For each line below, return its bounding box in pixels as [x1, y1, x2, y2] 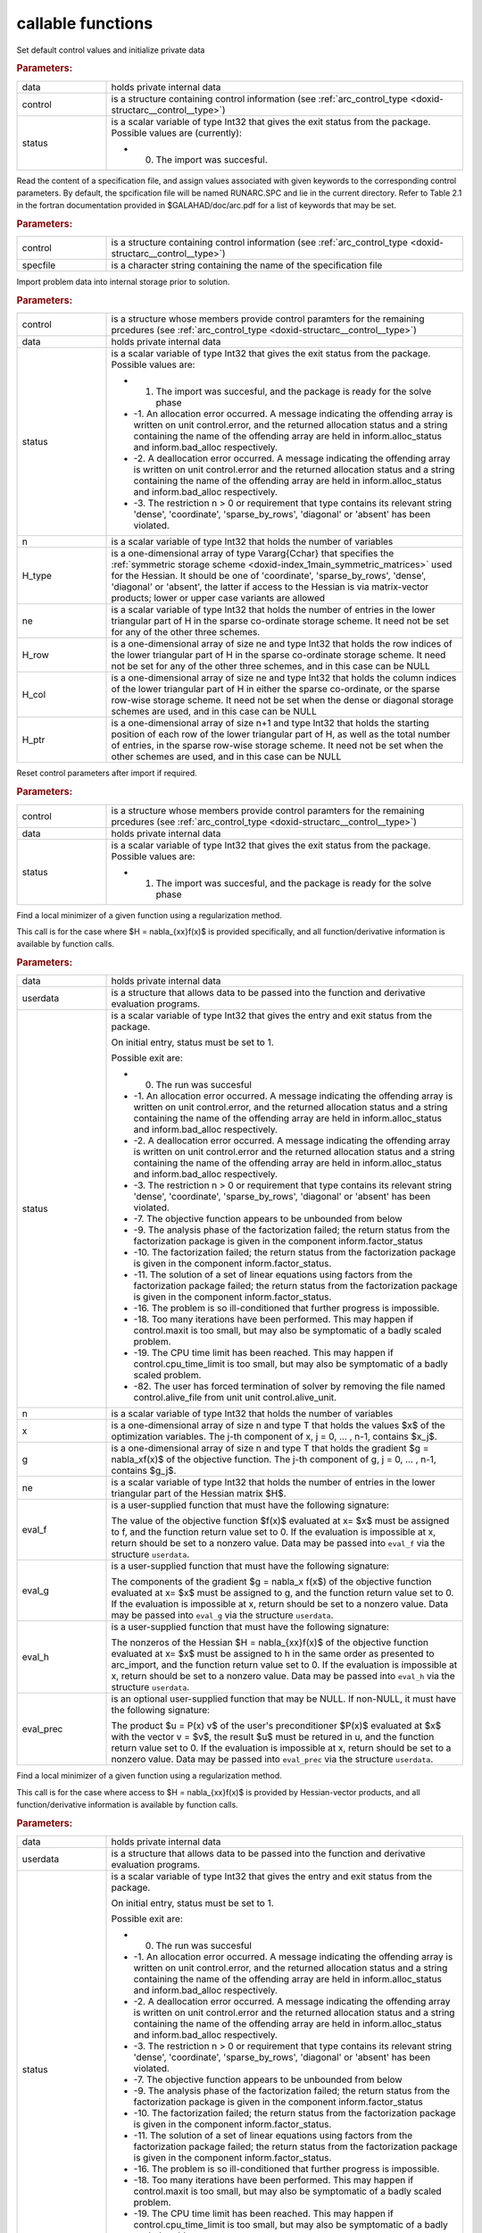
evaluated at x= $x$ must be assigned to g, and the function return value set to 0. [111, 1586, 454, 1599]
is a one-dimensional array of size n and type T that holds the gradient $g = [111, 1443, 429, 1455]
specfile [21, 259, 56, 272]
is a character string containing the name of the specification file [111, 259, 383, 272]
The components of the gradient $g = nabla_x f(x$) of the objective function [111, 1576, 432, 1588]
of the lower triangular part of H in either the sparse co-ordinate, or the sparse [111, 683, 441, 696]
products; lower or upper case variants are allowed [111, 592, 326, 605]
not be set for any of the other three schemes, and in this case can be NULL [111, 660, 430, 673]
